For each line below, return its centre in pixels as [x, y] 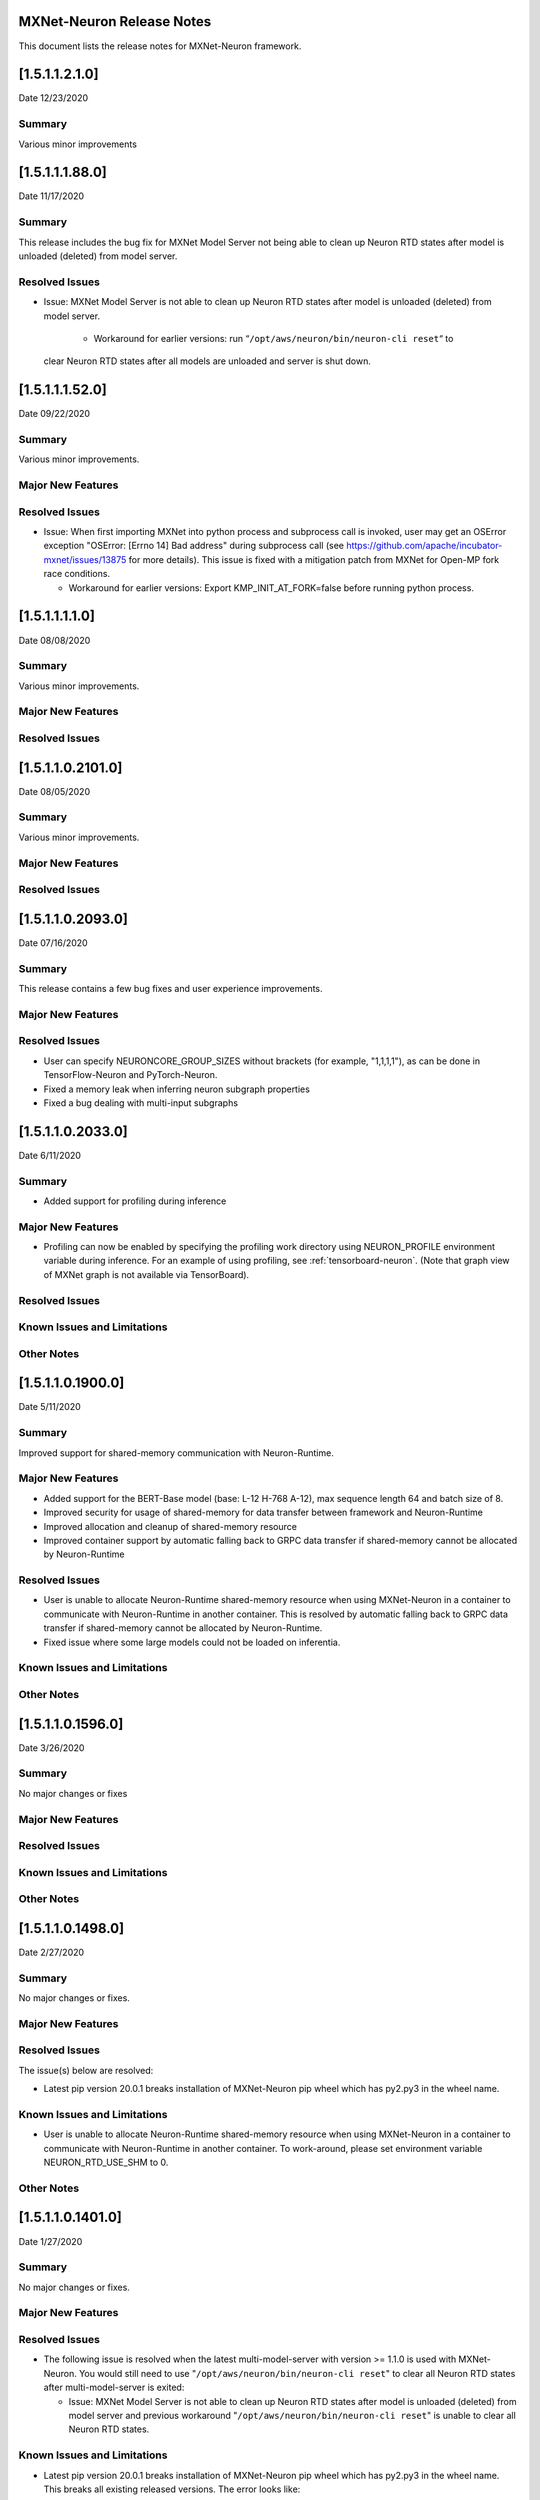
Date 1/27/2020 [50, 2241]
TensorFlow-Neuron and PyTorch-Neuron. [130, 1075]
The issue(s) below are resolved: [86, 2070]
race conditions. [76, 574]
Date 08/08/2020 [54, 640]
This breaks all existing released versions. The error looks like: [172, 2489]
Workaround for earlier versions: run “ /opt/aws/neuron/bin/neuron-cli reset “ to [273, 338]
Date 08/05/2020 [54, 791]
